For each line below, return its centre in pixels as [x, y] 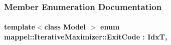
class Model [65, 27]
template [20, 27]
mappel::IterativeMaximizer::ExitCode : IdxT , [86, 37]
